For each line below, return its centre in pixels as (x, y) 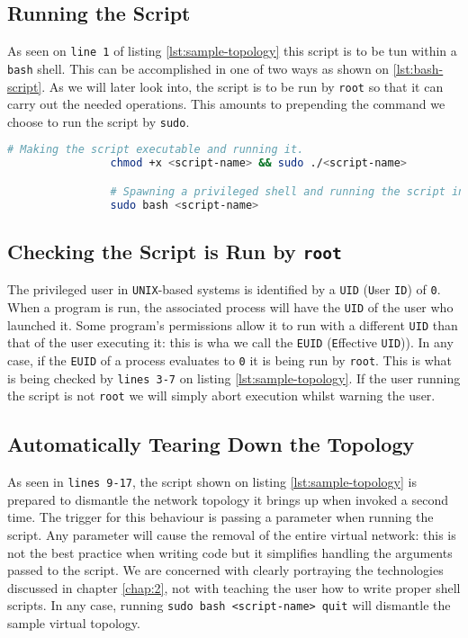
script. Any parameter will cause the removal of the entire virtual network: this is (232, 535)
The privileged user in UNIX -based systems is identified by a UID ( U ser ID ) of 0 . (224, 289)
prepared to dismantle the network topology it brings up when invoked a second (228, 499)
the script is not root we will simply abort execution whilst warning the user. (221, 395)
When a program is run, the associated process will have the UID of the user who (230, 307)
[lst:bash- (418, 68)
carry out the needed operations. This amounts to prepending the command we (226, 104)
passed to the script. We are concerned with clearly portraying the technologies (225, 570)
